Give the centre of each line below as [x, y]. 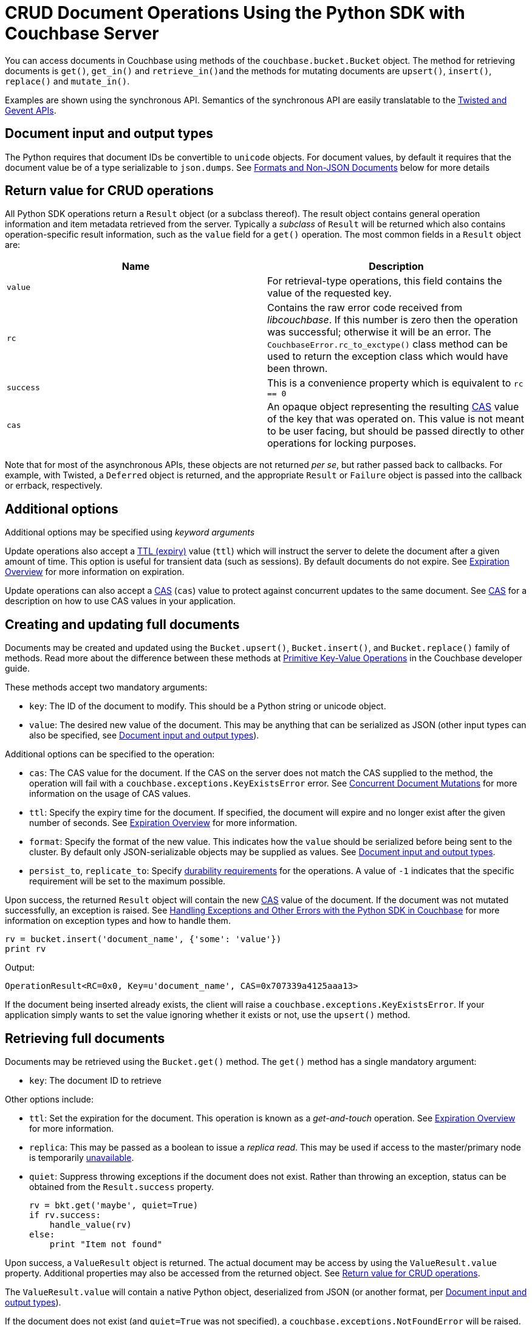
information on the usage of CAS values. [110, 794]
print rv [26, 949]
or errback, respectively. [54, 486]
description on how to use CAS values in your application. [120, 601]
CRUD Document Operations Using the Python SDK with [235, 13]
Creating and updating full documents [122, 624]
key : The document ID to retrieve [95, 1080]
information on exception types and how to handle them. [118, 921]
